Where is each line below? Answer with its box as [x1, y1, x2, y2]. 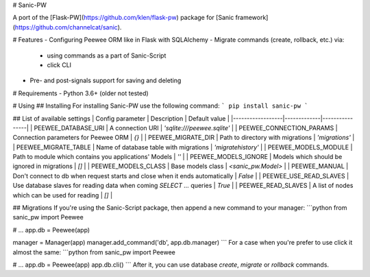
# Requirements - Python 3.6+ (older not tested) [12, 89, 149, 97]
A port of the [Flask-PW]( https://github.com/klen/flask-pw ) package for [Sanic [12, 14, 234, 22]
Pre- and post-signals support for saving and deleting [29, 76, 182, 85]
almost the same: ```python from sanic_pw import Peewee [12, 248, 176, 256]
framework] [235, 14, 269, 22]
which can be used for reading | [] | [12, 191, 113, 199]
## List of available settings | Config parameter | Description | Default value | [12, 114, 230, 123]
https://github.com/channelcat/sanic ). [14, 23, 122, 31]
